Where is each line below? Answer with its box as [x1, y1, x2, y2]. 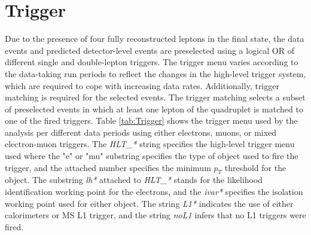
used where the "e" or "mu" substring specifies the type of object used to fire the [5, 149, 298, 162]
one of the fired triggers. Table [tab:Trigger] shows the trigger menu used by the [5, 114, 298, 127]
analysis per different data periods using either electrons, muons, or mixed [5, 126, 277, 138]
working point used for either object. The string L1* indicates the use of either [5, 197, 294, 209]
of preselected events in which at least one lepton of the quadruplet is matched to [5, 102, 303, 115]
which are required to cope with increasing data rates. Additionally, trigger [5, 79, 279, 91]
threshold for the [224, 161, 286, 173]
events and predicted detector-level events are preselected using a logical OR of [5, 44, 294, 56]
